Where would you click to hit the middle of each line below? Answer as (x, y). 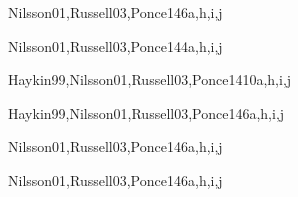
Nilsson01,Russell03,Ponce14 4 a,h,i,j (115, 45)
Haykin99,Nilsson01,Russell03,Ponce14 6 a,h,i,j (146, 112)
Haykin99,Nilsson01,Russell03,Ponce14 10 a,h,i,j (150, 79)
